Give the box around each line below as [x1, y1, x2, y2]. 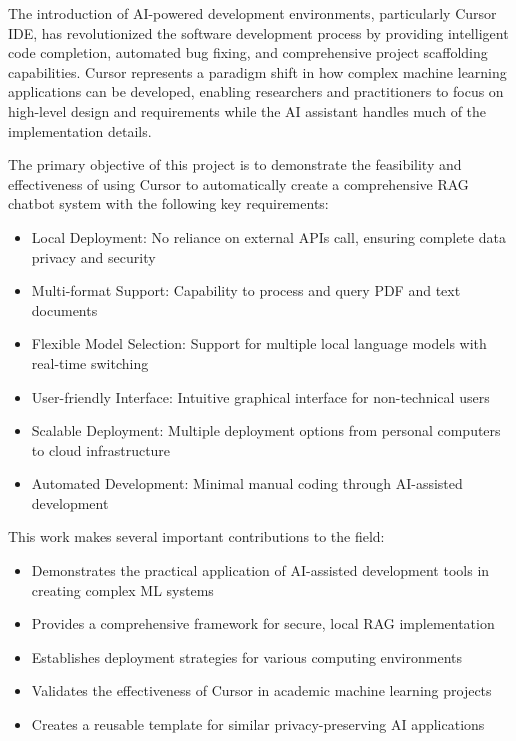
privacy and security [31, 246, 156, 267]
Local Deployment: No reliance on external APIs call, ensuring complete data [31, 226, 506, 247]
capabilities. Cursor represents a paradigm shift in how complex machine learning [8, 61, 507, 82]
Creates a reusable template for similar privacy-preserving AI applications [31, 714, 485, 735]
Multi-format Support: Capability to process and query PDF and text [31, 280, 461, 301]
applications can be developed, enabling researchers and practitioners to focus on [8, 81, 504, 102]
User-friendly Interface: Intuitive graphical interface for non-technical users [31, 386, 490, 407]
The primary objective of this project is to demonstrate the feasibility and [8, 154, 462, 175]
